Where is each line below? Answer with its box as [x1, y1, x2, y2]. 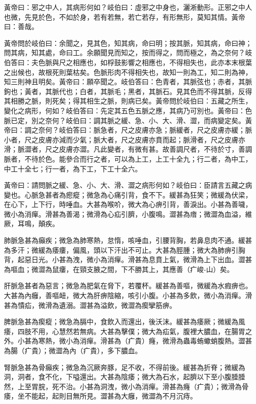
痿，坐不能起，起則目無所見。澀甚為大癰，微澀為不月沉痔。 [4, 391, 197, 401]
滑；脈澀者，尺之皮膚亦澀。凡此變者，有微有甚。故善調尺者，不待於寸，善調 [4, 144, 252, 154]
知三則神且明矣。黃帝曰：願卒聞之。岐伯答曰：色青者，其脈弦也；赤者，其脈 [4, 76, 252, 87]
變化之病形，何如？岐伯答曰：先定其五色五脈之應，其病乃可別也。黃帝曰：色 [4, 105, 252, 115]
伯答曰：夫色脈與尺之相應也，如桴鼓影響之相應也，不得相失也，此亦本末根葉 [4, 57, 252, 67]
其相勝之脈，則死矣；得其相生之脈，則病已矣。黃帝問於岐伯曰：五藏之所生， [4, 96, 252, 106]
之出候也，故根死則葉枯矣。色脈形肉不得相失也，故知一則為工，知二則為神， [4, 67, 252, 77]
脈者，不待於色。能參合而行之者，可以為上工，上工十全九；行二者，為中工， [4, 153, 252, 164]
